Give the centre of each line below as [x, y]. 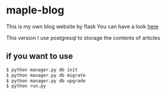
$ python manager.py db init [42, 70]
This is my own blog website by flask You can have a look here [82, 26]
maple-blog [35, 10]
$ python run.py [26, 86]
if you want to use [40, 56]
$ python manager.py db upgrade [46, 81]
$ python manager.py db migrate [46, 75]
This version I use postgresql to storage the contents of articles [83, 38]
